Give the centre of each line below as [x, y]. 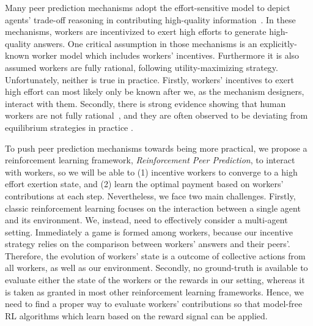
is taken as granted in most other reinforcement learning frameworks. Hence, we [154, 291]
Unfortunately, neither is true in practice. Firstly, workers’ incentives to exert [149, 79]
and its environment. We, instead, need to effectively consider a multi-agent [146, 220]
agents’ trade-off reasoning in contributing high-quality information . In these [150, 19]
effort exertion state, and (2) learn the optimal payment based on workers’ [144, 184]
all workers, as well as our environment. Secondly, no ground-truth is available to [156, 268]
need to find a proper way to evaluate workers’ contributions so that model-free [154, 304]
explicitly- [278, 43]
